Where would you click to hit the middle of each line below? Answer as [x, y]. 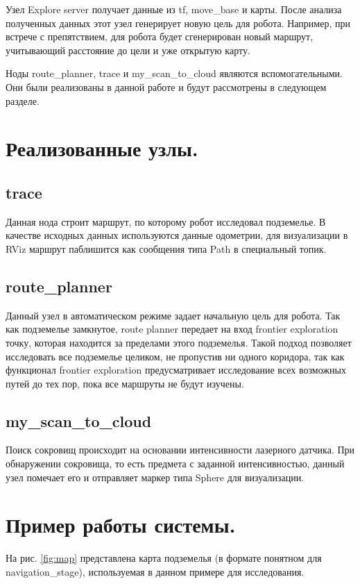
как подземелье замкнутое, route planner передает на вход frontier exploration [172, 329]
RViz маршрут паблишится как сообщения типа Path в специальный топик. [166, 248]
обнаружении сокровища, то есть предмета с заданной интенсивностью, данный [175, 464]
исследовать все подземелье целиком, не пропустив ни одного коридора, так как [175, 356]
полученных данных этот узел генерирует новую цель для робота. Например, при [178, 23]
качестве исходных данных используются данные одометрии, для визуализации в [177, 235]
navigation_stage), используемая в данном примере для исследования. [155, 571]
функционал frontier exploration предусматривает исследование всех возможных [176, 370]
